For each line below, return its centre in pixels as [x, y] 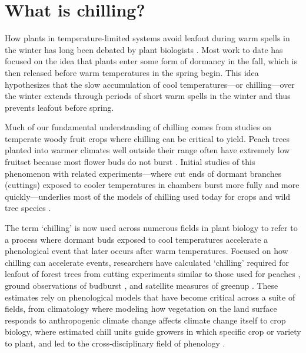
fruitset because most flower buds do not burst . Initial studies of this [130, 162]
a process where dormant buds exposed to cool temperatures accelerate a [137, 239]
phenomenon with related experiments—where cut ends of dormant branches [143, 173]
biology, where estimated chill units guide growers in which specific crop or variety [153, 331]
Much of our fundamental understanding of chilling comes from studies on [138, 127]
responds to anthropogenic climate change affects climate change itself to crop [145, 320]
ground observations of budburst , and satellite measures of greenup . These [142, 285]
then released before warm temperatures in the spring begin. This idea [132, 72]
